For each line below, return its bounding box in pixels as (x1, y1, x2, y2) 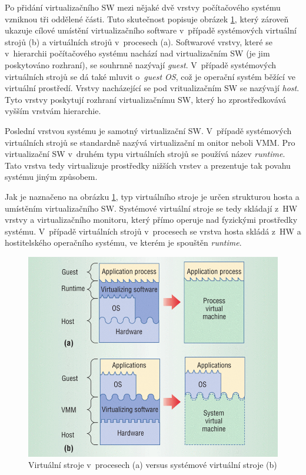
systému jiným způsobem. (5, 170, 98, 183)
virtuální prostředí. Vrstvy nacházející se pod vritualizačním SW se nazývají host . (5, 82, 300, 94)
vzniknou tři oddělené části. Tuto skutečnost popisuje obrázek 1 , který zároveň (5, 12, 289, 25)
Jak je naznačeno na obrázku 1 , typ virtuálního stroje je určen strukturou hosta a (5, 190, 300, 202)
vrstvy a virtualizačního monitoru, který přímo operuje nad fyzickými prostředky (5, 213, 298, 226)
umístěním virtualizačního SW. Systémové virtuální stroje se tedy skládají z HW (5, 202, 298, 214)
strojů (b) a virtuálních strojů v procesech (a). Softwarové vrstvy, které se (5, 35, 272, 48)
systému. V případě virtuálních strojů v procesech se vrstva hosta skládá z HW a (5, 225, 301, 237)
